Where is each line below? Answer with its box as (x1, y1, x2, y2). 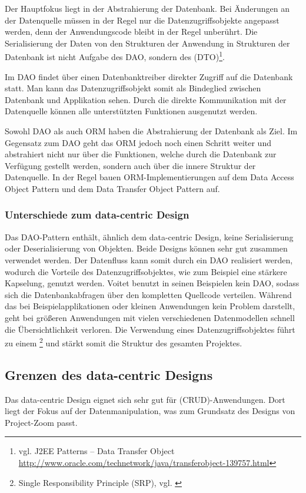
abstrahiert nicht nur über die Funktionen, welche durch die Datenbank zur (5, 148, 277, 160)
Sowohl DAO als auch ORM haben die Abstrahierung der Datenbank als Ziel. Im (5, 125, 298, 137)
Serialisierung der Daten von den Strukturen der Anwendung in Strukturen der (5, 37, 290, 49)
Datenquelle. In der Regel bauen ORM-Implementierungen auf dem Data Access (5, 171, 294, 183)
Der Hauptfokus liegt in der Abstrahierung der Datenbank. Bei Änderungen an (5, 2, 290, 14)
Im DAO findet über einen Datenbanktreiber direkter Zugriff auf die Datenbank (5, 70, 293, 82)
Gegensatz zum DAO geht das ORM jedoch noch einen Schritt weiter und (5, 136, 271, 148)
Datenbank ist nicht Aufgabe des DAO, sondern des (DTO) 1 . (5, 49, 225, 63)
